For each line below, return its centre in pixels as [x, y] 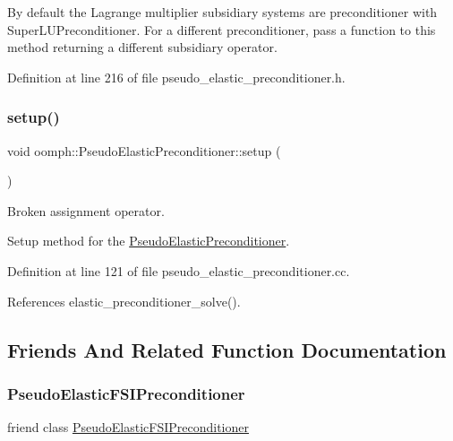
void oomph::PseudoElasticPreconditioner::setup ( [144, 150]
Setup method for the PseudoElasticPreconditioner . [149, 241]
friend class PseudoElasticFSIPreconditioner [128, 427]
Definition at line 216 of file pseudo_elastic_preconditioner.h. [176, 77]
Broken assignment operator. [86, 210]
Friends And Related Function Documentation [227, 349]
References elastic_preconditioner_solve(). [124, 301]
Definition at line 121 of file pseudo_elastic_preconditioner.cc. [179, 270]
